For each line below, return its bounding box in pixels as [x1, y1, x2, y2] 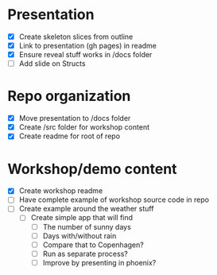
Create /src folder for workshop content [18, 122, 150, 132]
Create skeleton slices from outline [18, 32, 134, 41]
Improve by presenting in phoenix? [42, 258, 157, 267]
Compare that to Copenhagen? [42, 240, 144, 250]
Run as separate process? [42, 249, 128, 258]
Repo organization [7, 87, 131, 105]
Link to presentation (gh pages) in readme [18, 41, 157, 50]
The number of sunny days [42, 222, 132, 231]
